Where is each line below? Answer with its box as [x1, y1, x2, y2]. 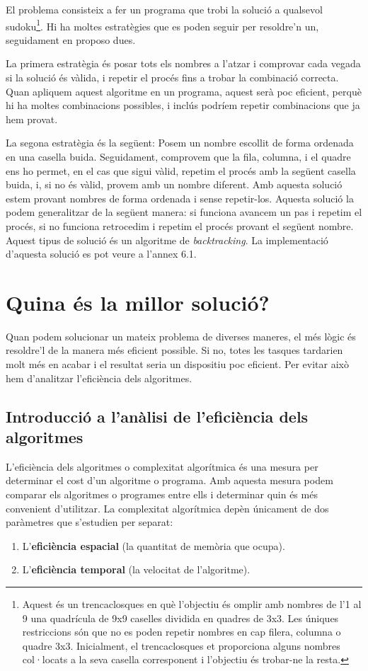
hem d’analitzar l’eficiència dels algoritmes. [6, 370, 192, 385]
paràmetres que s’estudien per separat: [6, 515, 173, 529]
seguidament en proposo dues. [6, 32, 136, 47]
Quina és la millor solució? [6, 287, 270, 316]
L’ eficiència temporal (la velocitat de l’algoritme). [22, 562, 251, 577]
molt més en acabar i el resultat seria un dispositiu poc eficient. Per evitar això [6, 357, 349, 372]
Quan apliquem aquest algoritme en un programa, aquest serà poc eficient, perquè [6, 84, 362, 98]
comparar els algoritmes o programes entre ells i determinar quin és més [6, 487, 318, 502]
